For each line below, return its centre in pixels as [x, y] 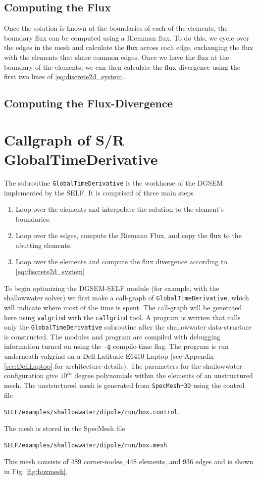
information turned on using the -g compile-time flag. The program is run [116, 346]
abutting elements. [44, 245]
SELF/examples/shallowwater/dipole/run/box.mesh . [87, 445]
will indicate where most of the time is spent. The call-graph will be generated [123, 307]
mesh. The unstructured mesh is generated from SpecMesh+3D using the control [124, 385]
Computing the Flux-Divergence [88, 103]
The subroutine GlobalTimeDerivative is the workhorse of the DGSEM [114, 182]
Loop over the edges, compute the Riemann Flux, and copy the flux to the [128, 235]
